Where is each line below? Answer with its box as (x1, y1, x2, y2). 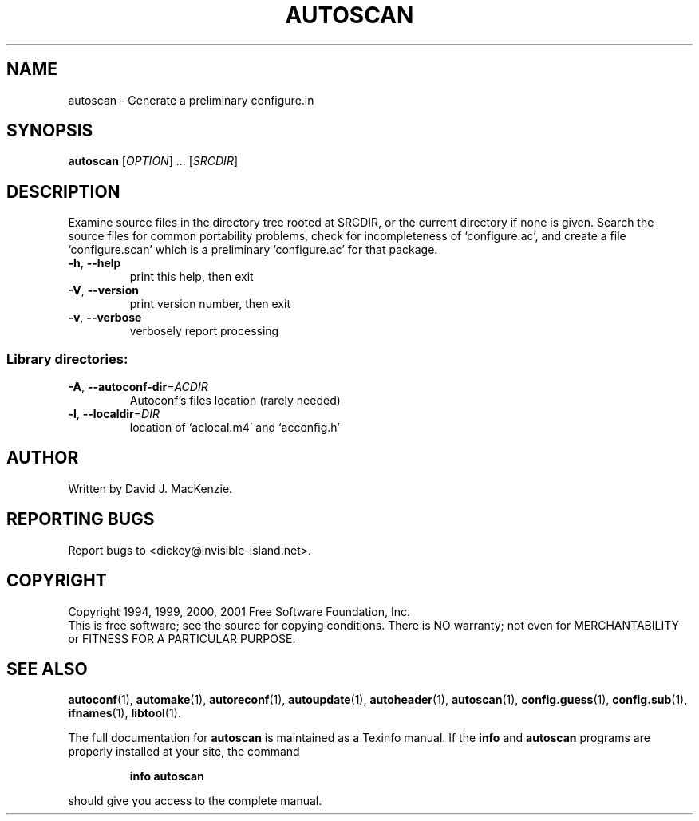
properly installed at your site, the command (68, 744, 300, 759)
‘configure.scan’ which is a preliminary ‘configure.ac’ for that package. (68, 243, 438, 257)
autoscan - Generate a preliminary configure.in (68, 93, 314, 107)
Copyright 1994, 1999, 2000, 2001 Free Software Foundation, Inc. (68, 604, 411, 618)
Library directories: (6, 350, 128, 367)
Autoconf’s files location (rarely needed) (129, 393, 341, 408)
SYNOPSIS (6, 120, 93, 141)
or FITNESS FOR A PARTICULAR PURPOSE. (68, 631, 296, 645)
